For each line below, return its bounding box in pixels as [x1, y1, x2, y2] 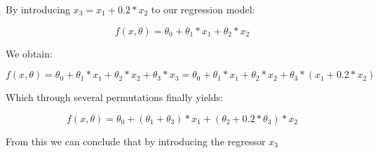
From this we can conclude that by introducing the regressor [6, 133, 266, 148]
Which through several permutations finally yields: [6, 90, 223, 105]
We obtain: [6, 46, 53, 60]
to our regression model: [151, 2, 255, 16]
